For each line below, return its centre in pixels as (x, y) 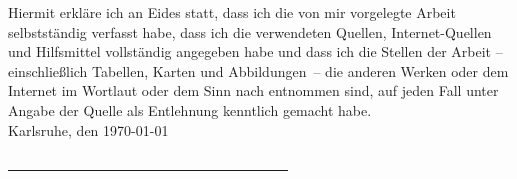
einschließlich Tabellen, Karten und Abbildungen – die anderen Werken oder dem (258, 70)
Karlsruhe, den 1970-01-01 (88, 129)
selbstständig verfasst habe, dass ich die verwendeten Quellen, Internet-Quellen (250, 31)
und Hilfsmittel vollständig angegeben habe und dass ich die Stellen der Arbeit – (255, 51)
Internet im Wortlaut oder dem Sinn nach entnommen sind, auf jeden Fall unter (253, 90)
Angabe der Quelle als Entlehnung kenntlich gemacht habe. (190, 109)
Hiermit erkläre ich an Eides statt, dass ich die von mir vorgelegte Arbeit (232, 12)
